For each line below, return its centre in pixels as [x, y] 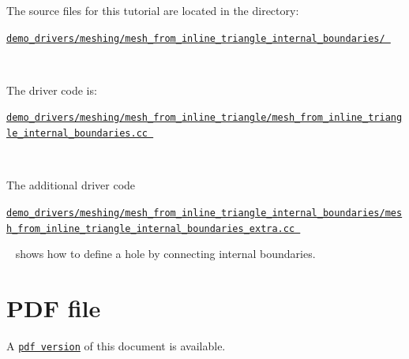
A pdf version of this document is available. [116, 345]
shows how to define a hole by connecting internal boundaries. [165, 254]
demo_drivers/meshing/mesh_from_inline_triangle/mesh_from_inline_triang [204, 118]
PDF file [54, 308]
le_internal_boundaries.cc [77, 134]
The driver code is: [52, 90]
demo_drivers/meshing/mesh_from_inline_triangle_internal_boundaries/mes [204, 213]
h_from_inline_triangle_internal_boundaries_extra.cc [151, 228]
